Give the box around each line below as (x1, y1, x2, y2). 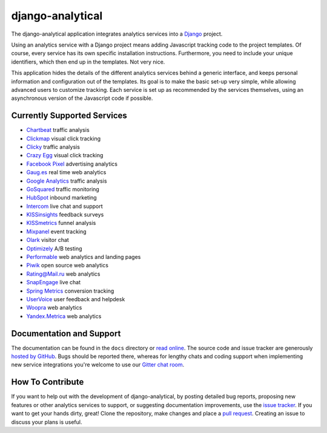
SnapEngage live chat (26, 279, 81, 286)
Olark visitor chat (26, 236, 69, 244)
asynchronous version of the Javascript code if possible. (11, 94, 153, 102)
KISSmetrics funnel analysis (26, 220, 96, 227)
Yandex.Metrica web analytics (26, 312, 102, 320)
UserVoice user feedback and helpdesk (26, 296, 125, 302)
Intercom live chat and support (26, 203, 103, 210)
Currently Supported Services (11, 111, 127, 121)
